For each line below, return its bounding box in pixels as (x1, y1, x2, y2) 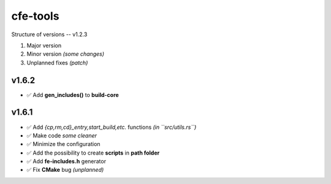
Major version (26, 42, 61, 49)
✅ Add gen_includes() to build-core (26, 91, 119, 98)
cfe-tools (11, 9, 59, 23)
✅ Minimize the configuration (26, 140, 101, 148)
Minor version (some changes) (26, 50, 104, 58)
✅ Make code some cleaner (26, 132, 97, 139)
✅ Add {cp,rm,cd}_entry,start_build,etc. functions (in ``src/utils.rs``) (26, 123, 197, 131)
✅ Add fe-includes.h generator (26, 158, 107, 165)
